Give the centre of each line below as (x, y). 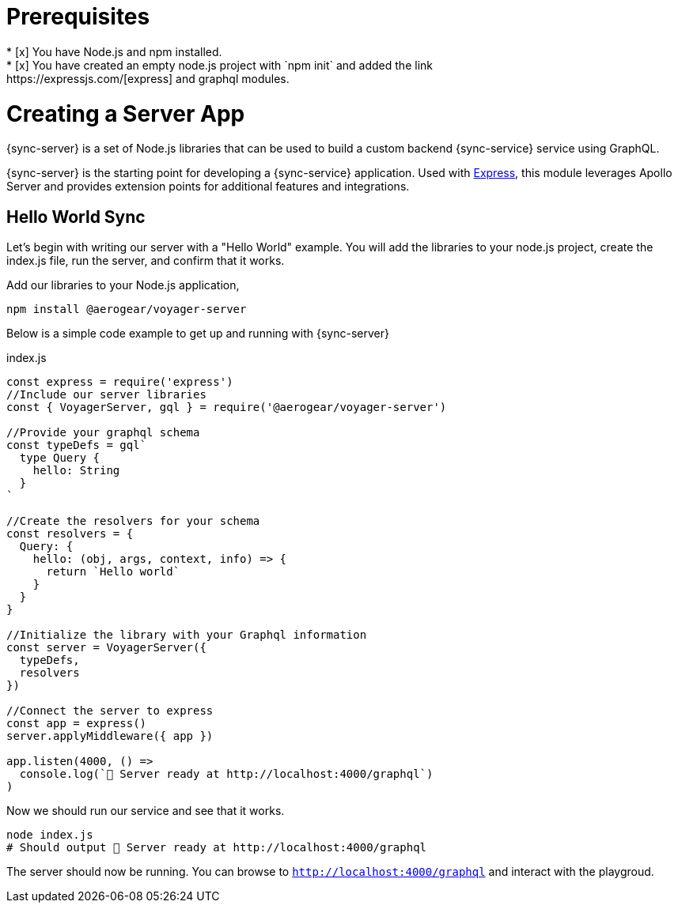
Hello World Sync (76, 217)
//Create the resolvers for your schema (133, 521)
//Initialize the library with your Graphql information (187, 635)
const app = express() (77, 724)
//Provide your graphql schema (103, 433)
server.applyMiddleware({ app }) (110, 736)
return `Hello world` (113, 572)
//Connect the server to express (110, 711)
